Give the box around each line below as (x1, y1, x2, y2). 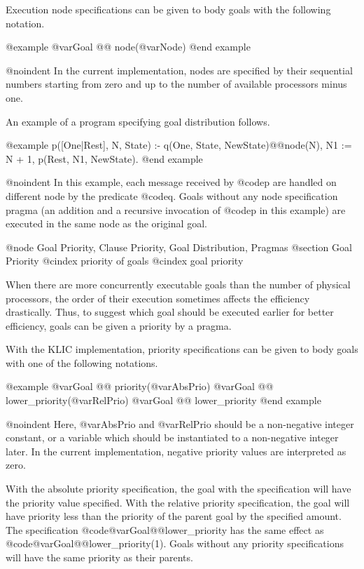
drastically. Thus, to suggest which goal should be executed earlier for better (6, 304, 334, 319)
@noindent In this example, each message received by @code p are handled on (6, 175, 337, 189)
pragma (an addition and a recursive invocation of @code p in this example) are (6, 202, 346, 217)
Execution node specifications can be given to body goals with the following (6, 2, 331, 16)
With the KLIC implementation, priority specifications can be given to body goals (6, 342, 358, 356)
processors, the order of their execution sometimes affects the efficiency (6, 290, 310, 305)
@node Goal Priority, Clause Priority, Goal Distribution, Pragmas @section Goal (6, 239, 352, 254)
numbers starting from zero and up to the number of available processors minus (6, 76, 347, 91)
